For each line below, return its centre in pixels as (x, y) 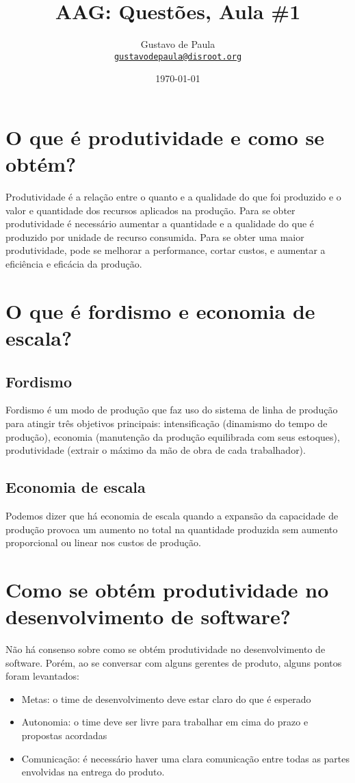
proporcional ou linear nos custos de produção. (103, 542)
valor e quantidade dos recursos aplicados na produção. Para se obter (150, 210)
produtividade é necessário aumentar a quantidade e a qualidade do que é (160, 223)
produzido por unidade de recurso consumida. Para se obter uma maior (155, 236)
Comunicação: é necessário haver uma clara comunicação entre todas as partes (186, 758)
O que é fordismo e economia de (160, 310)
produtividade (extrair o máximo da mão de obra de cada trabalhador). (156, 450)
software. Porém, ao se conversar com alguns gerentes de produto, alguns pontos (174, 662)
